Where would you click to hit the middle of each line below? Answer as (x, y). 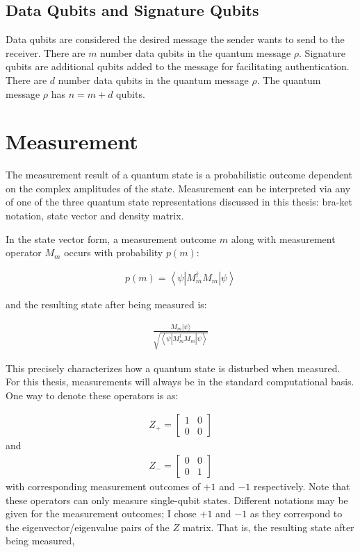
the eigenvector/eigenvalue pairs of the (88, 527)
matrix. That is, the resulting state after (268, 527)
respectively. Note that (302, 486)
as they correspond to (296, 513)
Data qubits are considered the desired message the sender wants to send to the (175, 39)
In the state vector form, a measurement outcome (111, 239)
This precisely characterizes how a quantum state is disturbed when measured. (173, 368)
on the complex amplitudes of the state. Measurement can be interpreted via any (178, 188)
